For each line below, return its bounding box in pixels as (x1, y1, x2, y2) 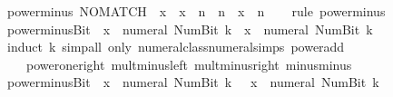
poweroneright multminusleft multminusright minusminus (25, 54, 352, 73)
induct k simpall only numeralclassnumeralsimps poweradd (6, 37, 345, 56)
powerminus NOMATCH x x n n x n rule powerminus (6, 2, 386, 20)
